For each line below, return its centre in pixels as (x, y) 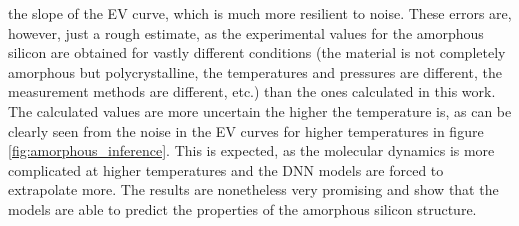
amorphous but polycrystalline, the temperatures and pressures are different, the (255, 71)
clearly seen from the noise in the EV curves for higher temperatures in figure (246, 130)
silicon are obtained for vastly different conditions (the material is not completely (257, 52)
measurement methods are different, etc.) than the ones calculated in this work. (252, 91)
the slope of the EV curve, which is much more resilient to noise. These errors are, (260, 13)
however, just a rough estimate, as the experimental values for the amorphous (246, 32)
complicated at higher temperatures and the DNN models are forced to (226, 169)
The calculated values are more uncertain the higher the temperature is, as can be (260, 110)
